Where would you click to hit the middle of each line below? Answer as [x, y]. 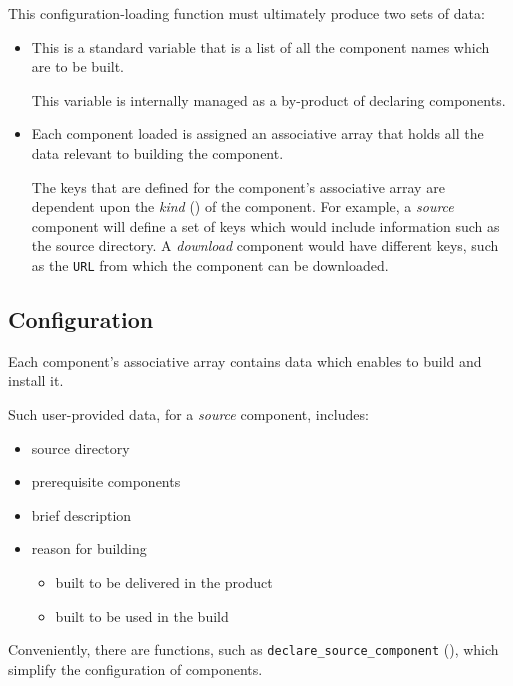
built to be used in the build [142, 615]
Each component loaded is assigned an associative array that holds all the [257, 133]
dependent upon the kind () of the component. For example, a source [242, 206]
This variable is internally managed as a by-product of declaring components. [268, 99]
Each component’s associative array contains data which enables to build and [245, 360]
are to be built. [78, 66]
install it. [36, 380]
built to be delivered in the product [164, 581]
